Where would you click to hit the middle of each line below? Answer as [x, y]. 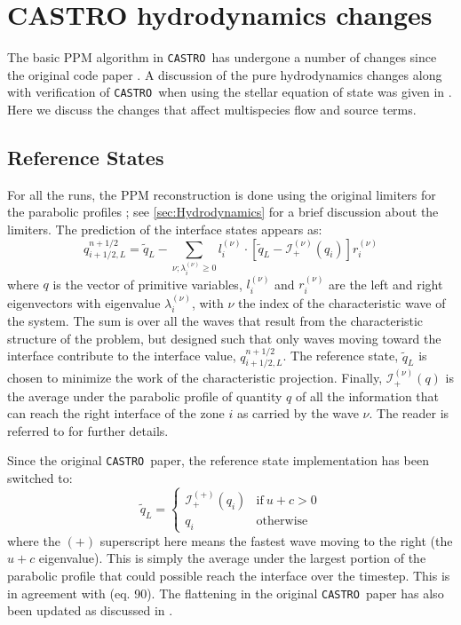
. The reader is [409, 413]
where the [34, 540]
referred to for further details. [88, 430]
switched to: [40, 478]
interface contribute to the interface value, [122, 356]
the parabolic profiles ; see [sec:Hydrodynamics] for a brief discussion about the [223, 212]
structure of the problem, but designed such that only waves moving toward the [224, 338]
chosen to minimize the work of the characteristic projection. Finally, [195, 378]
